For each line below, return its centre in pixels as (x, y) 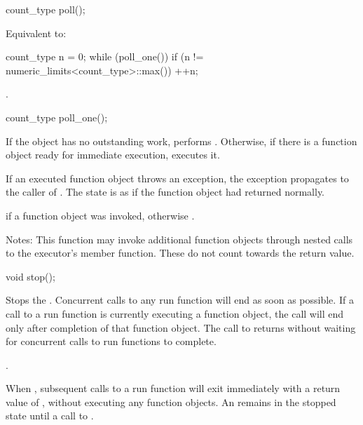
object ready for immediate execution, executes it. (113, 155)
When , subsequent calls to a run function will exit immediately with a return (173, 388)
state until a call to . (50, 416)
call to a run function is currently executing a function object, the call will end (175, 313)
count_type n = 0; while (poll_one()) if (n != (105, 56)
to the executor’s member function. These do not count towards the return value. (180, 253)
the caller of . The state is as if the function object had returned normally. (165, 192)
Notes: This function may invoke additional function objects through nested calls (179, 239)
